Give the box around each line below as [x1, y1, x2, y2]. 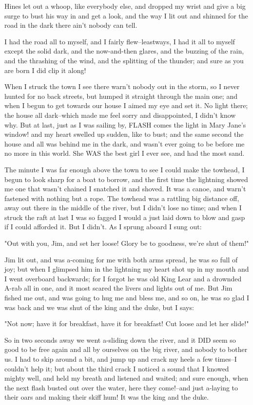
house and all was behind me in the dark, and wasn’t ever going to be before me [4, 138, 245, 148]
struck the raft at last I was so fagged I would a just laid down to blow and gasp [4, 212, 245, 222]
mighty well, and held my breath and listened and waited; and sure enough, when [4, 373, 248, 383]
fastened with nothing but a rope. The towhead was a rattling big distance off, [4, 193, 239, 203]
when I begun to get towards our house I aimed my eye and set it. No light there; [4, 100, 248, 110]
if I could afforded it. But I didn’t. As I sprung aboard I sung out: [4, 221, 202, 232]
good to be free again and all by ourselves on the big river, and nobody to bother [4, 344, 248, 354]
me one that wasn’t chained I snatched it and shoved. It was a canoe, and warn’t [4, 184, 246, 194]
